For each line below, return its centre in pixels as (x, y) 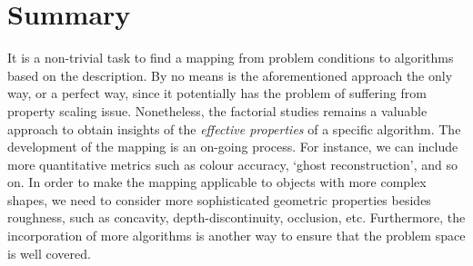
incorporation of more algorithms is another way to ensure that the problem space (236, 236)
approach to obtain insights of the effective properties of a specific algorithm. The (234, 128)
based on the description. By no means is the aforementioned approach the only (230, 75)
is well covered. (49, 253)
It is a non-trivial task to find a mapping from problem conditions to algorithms (231, 58)
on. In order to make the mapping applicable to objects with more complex (217, 182)
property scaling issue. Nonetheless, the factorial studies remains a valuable (217, 110)
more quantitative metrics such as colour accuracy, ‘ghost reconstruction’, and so (232, 164)
